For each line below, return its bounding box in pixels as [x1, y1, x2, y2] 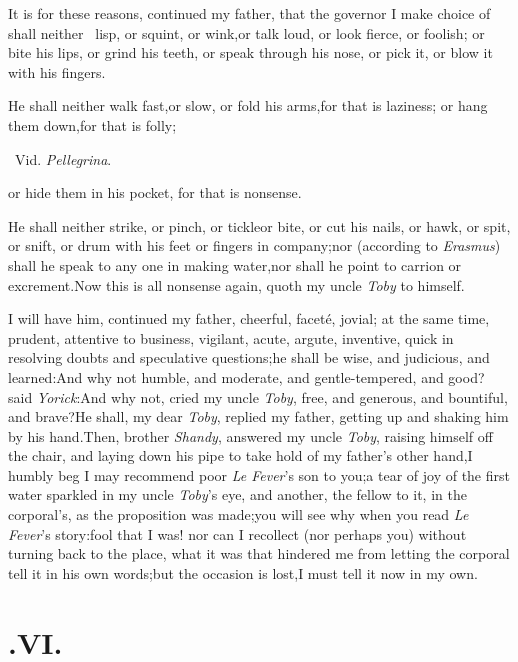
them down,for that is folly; [8, 114, 177, 135]
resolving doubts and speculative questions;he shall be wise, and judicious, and [8, 347, 490, 368]
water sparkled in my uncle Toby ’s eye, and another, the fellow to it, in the [8, 484, 467, 505]
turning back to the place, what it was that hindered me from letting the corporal [8, 543, 510, 564]
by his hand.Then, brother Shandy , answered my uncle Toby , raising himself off [8, 425, 493, 446]
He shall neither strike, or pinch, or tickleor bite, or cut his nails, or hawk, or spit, [8, 215, 511, 236]
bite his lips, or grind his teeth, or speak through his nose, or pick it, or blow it [8, 42, 493, 63]
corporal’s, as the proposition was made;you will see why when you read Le [8, 504, 469, 525]
